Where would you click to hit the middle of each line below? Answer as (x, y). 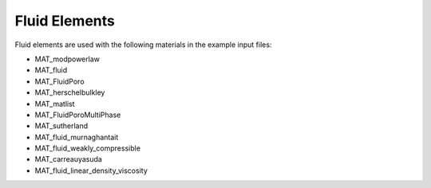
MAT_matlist (55, 104)
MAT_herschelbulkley (70, 92)
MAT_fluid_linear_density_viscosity (91, 170)
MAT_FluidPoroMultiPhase (78, 115)
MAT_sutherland (61, 126)
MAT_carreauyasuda (69, 159)
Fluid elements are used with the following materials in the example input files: (143, 45)
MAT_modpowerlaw (67, 59)
